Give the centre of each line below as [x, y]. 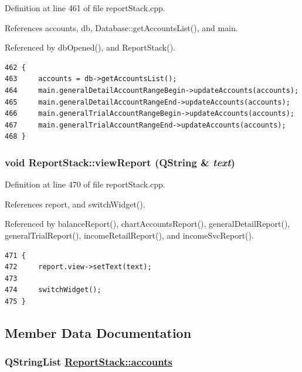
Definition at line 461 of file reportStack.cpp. [85, 8]
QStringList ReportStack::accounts [89, 362]
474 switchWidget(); [53, 290]
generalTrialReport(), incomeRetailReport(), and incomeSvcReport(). [129, 235]
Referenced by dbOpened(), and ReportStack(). [90, 47]
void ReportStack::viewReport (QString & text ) [120, 162]
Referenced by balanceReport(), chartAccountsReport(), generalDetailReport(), [147, 224]
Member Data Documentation [98, 332]
